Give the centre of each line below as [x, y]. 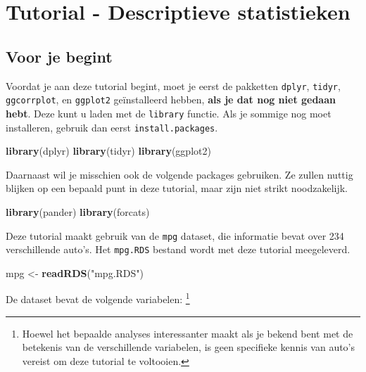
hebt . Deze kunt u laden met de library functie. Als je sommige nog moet [169, 113]
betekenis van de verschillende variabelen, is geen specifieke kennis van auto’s [189, 347]
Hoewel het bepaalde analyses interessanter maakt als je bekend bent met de [188, 333]
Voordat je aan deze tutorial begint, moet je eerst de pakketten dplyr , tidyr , [173, 85]
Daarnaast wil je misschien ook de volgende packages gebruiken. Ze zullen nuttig [179, 174]
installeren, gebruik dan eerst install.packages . [112, 127]
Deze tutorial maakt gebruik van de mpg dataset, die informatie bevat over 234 [175, 235]
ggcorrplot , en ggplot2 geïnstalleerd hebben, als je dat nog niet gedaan [171, 100]
